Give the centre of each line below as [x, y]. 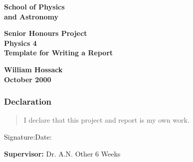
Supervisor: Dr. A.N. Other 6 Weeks [62, 153]
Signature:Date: [28, 136]
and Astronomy [31, 16]
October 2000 [28, 79]
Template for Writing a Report [59, 53]
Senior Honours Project [46, 33]
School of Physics [34, 6]
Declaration [28, 101]
